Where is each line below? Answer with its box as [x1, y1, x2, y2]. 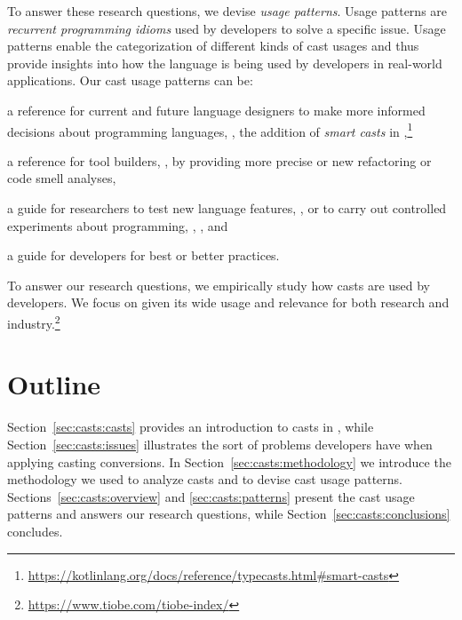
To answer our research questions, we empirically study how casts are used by [7, 275, 431, 294]
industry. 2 [7, 311, 60, 332]
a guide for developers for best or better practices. [7, 246, 280, 265]
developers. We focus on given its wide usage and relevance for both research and [7, 293, 450, 312]
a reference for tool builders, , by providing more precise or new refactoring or [7, 151, 432, 170]
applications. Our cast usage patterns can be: [7, 71, 253, 90]
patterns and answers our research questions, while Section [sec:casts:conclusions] [7, 505, 450, 523]
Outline [7, 366, 101, 402]
